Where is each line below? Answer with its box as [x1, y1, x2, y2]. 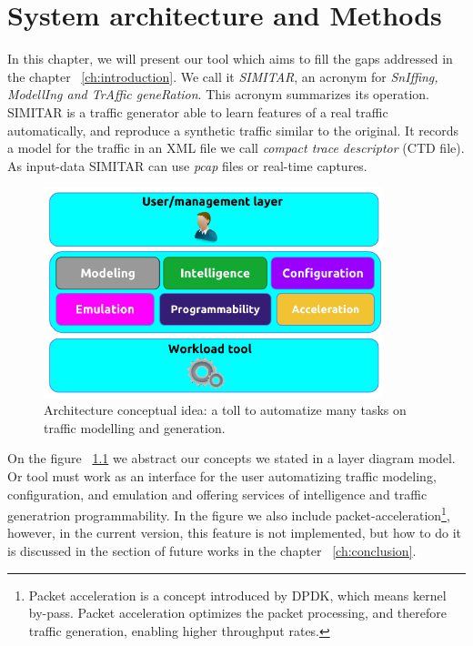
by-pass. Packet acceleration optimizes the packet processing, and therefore [28, 603, 447, 622]
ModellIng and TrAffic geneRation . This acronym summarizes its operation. [7, 85, 429, 104]
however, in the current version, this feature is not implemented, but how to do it [7, 523, 461, 542]
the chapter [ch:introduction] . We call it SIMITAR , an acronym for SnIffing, [7, 66, 438, 86]
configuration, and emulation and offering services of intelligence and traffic [7, 484, 428, 503]
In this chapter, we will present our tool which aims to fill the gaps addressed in [7, 49, 453, 68]
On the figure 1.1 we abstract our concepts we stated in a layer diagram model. [7, 449, 456, 468]
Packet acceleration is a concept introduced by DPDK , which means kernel [28, 585, 447, 604]
